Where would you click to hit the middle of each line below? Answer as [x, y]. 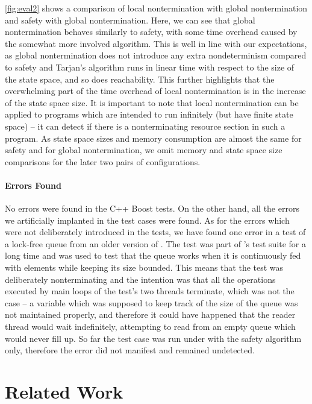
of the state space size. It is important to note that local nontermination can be [152, 102]
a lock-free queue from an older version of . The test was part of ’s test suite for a [155, 243]
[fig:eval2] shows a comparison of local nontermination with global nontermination [156, 8]
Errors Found [33, 185]
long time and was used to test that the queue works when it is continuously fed [153, 255]
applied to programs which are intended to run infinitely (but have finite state [149, 114]
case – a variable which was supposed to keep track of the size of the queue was [151, 302]
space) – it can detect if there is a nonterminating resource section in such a [145, 126]
